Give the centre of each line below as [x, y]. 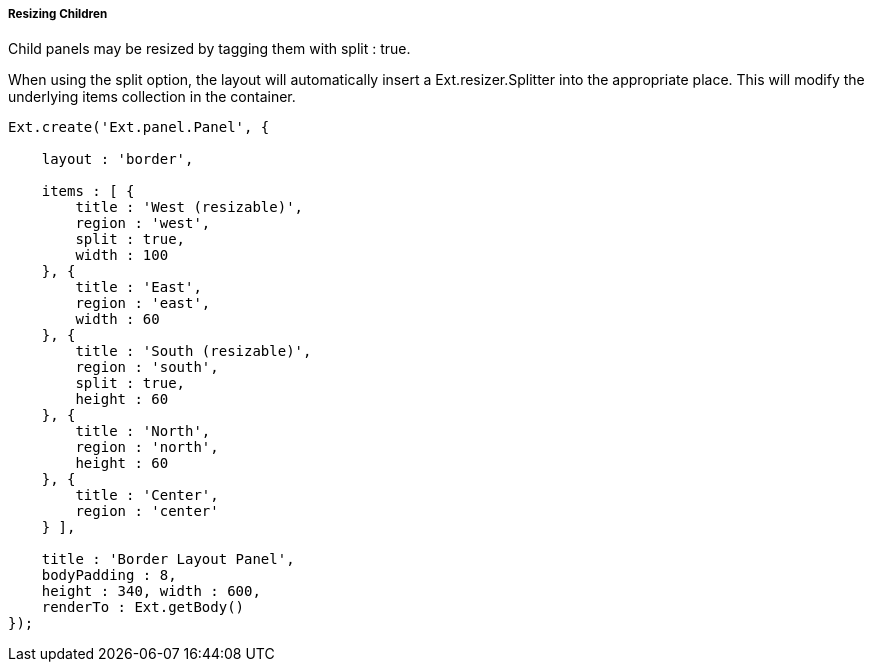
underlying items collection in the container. [152, 97]
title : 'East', [138, 287]
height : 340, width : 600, [151, 591]
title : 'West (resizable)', [189, 207]
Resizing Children [58, 14]
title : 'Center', [147, 495]
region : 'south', [147, 367]
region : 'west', [143, 223]
